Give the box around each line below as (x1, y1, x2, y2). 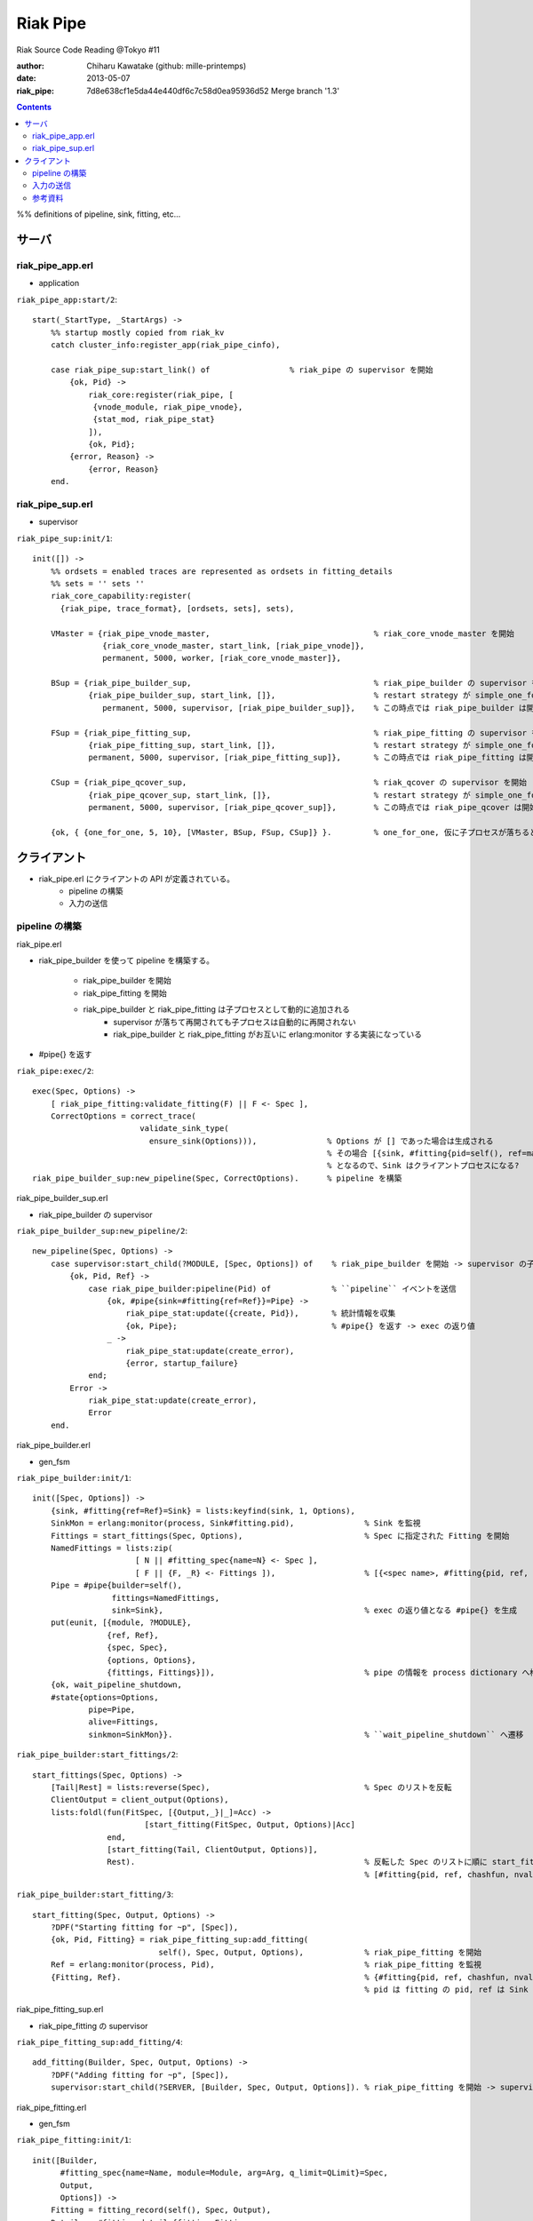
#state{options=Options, (50, 1692, 159, 1702)
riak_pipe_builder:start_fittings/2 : (16, 1749, 179, 1760)
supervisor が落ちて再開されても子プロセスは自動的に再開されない (113, 1016, 357, 1027)
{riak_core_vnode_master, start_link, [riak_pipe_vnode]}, (102, 641, 365, 650)
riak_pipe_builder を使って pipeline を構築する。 (38, 955, 215, 966)
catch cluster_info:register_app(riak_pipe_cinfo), (50, 339, 281, 350)
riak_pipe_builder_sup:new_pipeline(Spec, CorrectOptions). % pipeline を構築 (32, 1173, 402, 1183)
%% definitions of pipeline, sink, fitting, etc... (16, 209, 181, 219)
